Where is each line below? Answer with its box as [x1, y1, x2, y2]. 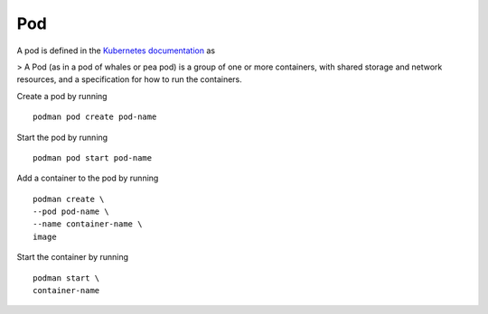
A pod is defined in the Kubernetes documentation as [16, 45, 216, 56]
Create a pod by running [16, 90, 108, 101]
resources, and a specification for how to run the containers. [16, 74, 243, 85]
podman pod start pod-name [33, 152, 153, 162]
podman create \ [33, 194, 105, 204]
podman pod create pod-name [33, 112, 157, 122]
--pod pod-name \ [33, 207, 109, 217]
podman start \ [33, 272, 100, 283]
